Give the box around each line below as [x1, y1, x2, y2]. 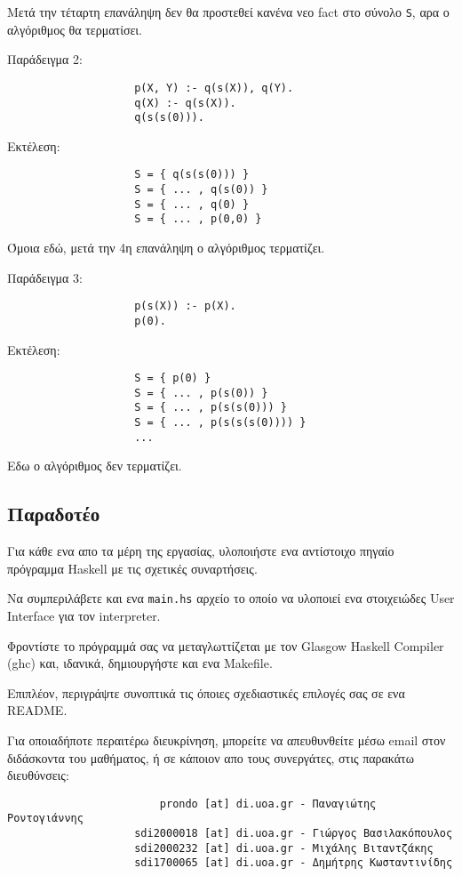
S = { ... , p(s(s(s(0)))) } [134, 416, 307, 430]
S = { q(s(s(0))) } [134, 168, 250, 181]
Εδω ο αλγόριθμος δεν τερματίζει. [7, 456, 182, 475]
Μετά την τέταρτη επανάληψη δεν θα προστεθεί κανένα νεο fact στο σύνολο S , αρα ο [7, 3, 450, 20]
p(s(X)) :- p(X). [134, 300, 236, 313]
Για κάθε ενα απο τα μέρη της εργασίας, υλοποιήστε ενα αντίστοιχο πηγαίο [7, 542, 394, 560]
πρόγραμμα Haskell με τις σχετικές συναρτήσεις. [7, 559, 258, 577]
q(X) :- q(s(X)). [134, 96, 236, 109]
